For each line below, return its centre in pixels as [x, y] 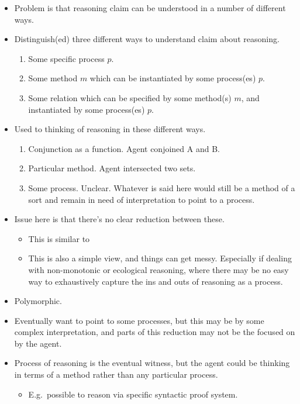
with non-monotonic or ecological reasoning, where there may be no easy [158, 269]
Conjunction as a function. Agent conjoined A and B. [124, 148]
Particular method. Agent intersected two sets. [112, 168]
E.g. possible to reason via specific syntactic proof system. [133, 394]
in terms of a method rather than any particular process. [116, 374]
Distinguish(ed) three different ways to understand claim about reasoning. [147, 39]
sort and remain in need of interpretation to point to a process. [142, 199]
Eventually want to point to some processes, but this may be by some [139, 320]
